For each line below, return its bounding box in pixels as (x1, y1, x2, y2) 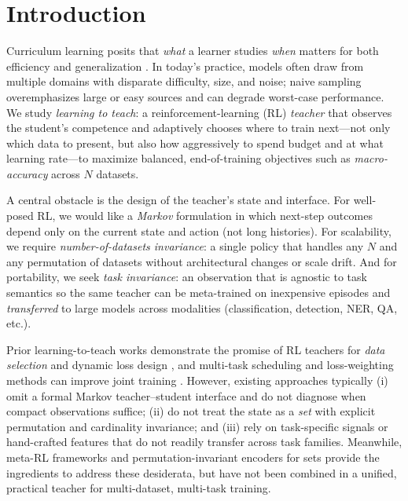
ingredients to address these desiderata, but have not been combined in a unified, (6, 464, 397, 481)
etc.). (6, 315, 31, 331)
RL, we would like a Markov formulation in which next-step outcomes (37, 207, 373, 224)
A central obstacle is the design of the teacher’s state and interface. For (6, 192, 351, 208)
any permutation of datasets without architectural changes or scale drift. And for (6, 253, 397, 269)
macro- (354, 150, 388, 166)
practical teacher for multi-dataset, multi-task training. (6, 480, 271, 496)
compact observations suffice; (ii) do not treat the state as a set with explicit (6, 403, 376, 419)
